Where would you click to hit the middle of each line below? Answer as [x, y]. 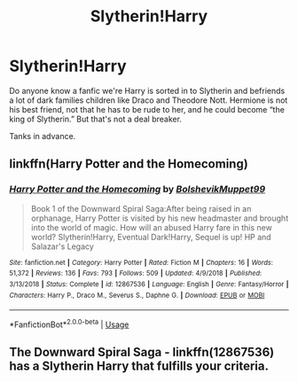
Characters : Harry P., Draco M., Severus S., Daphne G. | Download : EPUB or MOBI [137, 295]
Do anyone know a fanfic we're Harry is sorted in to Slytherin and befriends [147, 90]
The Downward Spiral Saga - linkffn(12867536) [142, 352]
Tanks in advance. [43, 136]
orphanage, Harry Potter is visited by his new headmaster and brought [160, 218]
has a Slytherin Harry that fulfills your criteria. [139, 366]
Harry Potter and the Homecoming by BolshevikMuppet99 [137, 190]
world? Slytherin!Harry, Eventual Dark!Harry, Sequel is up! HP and [151, 237]
